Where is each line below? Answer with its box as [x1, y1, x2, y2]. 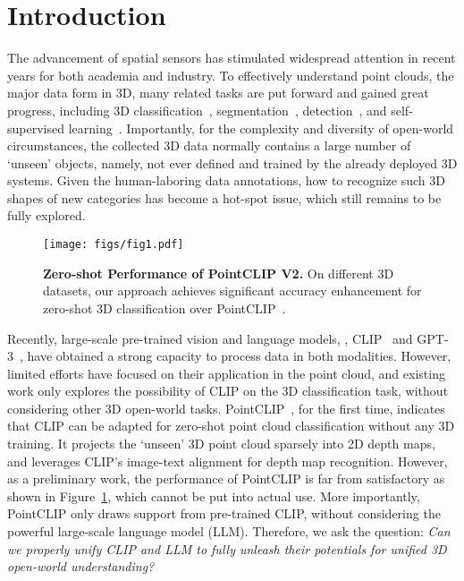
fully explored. [7, 206, 86, 225]
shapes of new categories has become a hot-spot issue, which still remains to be [7, 188, 442, 207]
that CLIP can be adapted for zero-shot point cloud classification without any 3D [7, 416, 455, 435]
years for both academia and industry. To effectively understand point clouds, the [7, 65, 454, 84]
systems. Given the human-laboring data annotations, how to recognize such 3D [7, 171, 445, 190]
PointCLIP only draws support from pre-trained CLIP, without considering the [7, 504, 441, 523]
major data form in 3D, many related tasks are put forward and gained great [7, 83, 429, 102]
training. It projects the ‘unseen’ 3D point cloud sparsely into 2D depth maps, [7, 434, 435, 453]
